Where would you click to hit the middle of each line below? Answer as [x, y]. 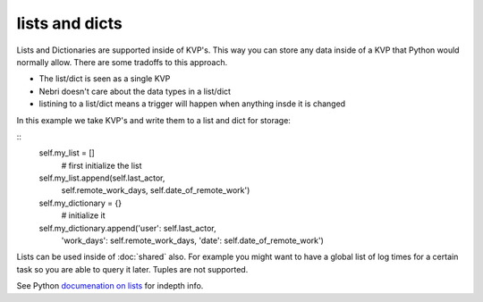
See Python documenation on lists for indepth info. [110, 286]
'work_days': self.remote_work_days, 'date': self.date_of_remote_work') [192, 240]
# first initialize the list [102, 165]
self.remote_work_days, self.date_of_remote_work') [156, 190]
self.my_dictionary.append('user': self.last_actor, [127, 228]
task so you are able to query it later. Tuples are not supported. [132, 269]
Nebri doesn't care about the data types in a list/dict [135, 91]
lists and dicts [69, 23]
